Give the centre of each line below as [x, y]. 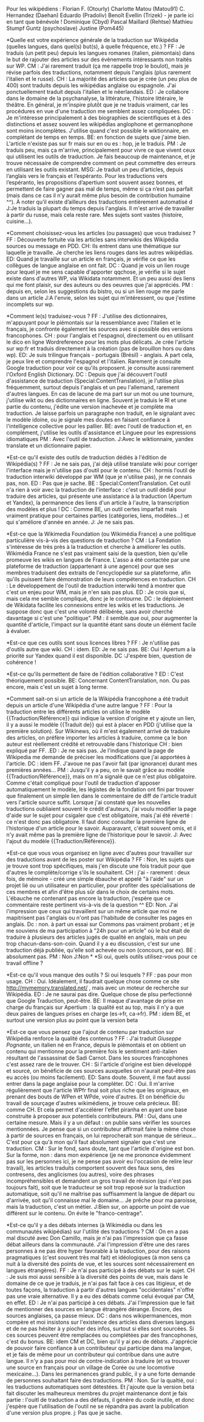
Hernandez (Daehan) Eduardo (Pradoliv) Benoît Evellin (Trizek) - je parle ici [100, 15]
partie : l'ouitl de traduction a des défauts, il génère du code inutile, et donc [100, 1400]
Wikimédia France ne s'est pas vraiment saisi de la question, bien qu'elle [97, 553]
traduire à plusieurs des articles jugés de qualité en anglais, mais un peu [97, 937]
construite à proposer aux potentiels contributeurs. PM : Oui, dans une [94, 1116]
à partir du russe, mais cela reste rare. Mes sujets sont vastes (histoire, [95, 215]
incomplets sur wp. [30, 304]
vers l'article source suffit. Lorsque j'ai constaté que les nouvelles [89, 802]
